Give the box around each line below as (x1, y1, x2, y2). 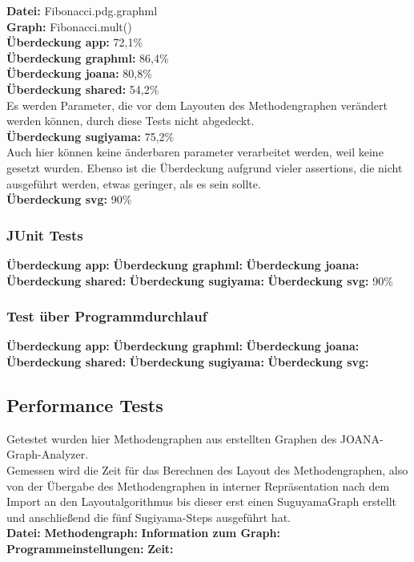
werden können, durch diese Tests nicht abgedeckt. (6, 112, 255, 129)
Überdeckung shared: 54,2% (6, 80, 159, 97)
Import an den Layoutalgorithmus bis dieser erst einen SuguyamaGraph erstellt (6, 493, 397, 510)
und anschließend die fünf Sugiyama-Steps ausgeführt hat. (6, 508, 291, 525)
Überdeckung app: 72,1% (6, 34, 143, 51)
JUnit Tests (6, 224, 83, 245)
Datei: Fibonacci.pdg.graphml (6, 2, 158, 18)
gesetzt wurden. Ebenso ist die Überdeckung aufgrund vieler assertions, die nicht (6, 159, 403, 176)
